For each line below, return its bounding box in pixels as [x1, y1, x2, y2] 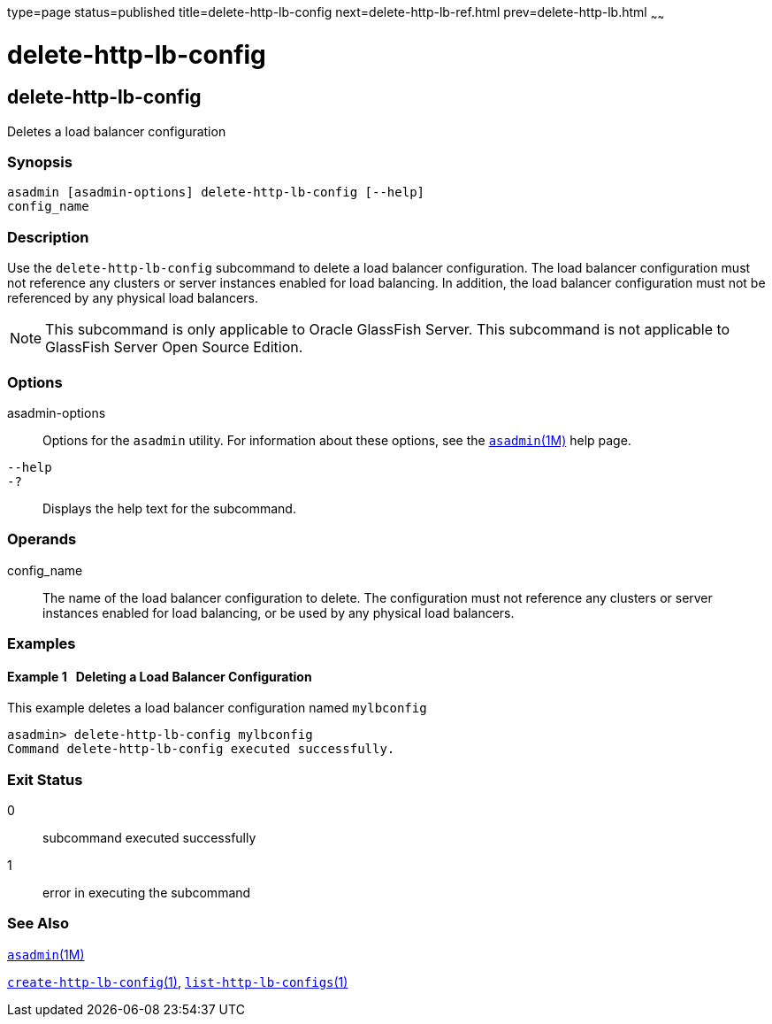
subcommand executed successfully [42, 830, 256, 846]
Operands [7, 530, 77, 549]
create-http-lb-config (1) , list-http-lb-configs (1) [7, 974, 348, 989]
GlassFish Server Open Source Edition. [45, 338, 303, 357]
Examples [7, 635, 76, 653]
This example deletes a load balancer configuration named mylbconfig [7, 700, 427, 716]
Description [7, 227, 89, 246]
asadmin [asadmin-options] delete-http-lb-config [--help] [7, 185, 425, 200]
